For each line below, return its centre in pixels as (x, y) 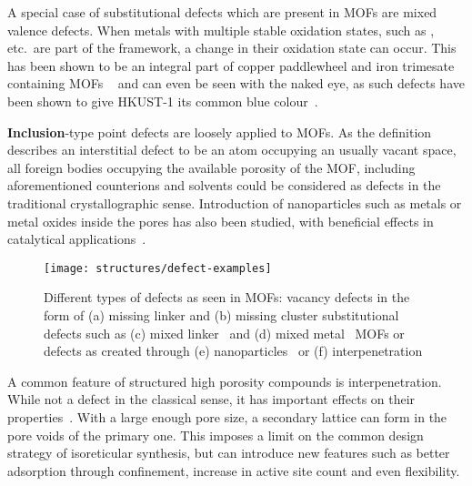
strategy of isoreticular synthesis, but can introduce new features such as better (229, 453)
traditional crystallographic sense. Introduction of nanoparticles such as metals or (235, 202)
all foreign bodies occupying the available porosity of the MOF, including (211, 167)
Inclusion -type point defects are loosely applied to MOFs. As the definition (220, 132)
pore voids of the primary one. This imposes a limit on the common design (216, 435)
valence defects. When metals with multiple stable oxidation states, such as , (221, 30)
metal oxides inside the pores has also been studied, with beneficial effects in (221, 221)
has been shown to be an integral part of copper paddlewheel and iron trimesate (231, 65)
